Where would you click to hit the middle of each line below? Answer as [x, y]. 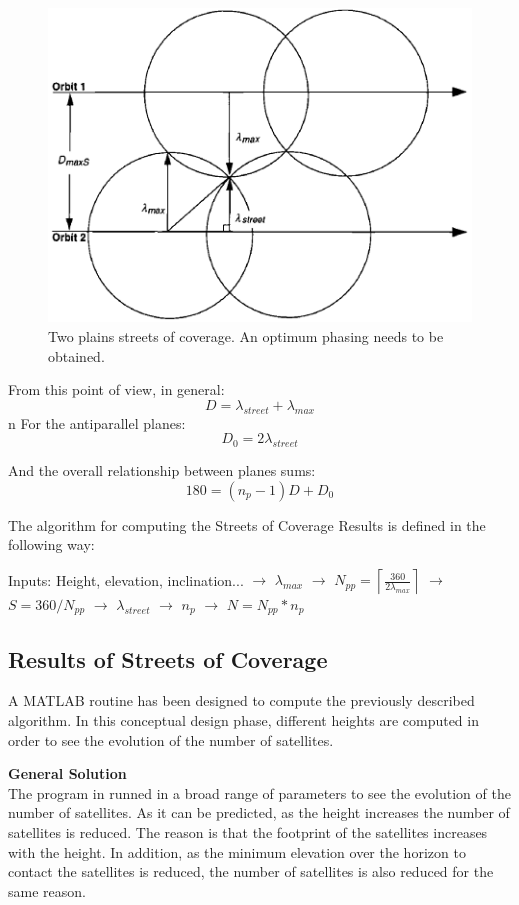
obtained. [76, 355]
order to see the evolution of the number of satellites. [171, 739]
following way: [51, 544]
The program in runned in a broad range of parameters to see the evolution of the [259, 792]
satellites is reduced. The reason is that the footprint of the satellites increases [248, 831]
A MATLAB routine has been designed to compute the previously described [241, 700]
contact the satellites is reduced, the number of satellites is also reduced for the [251, 871]
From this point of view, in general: [116, 389]
